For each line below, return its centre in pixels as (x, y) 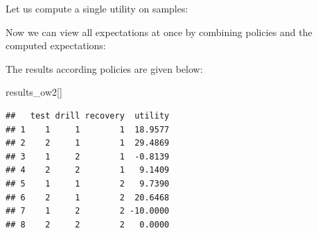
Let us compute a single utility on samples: (97, 8)
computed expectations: (56, 45)
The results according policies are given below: (104, 68)
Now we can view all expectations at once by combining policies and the (159, 32)
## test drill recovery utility (88, 115)
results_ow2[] (34, 92)
